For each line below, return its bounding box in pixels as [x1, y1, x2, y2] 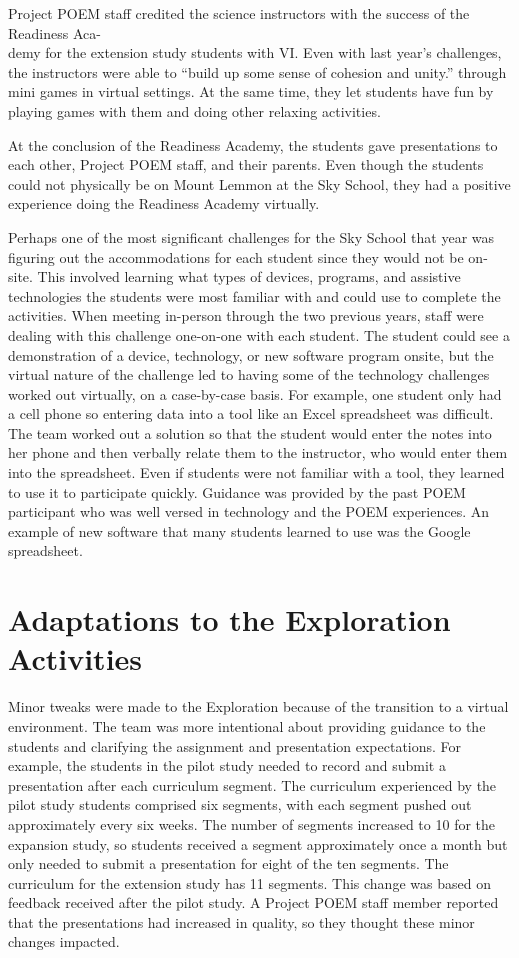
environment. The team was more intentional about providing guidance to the [8, 715, 486, 736]
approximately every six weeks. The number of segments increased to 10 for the [8, 813, 496, 834]
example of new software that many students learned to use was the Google [8, 520, 471, 541]
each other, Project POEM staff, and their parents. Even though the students [8, 154, 484, 175]
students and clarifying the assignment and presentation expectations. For [8, 735, 462, 756]
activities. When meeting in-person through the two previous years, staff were [8, 305, 484, 326]
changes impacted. [8, 931, 120, 952]
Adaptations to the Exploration [8, 599, 451, 640]
